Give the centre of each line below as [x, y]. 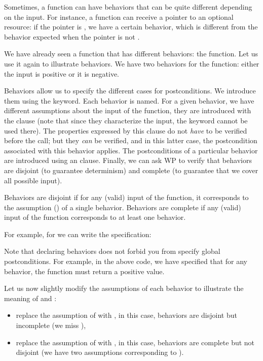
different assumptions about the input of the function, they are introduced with [128, 110]
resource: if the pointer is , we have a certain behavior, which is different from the [131, 27]
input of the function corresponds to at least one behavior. [95, 217]
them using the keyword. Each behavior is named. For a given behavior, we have [129, 100]
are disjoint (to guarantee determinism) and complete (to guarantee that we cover [131, 170]
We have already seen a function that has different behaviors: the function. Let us [131, 54]
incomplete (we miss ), [51, 325]
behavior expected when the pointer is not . [72, 36]
